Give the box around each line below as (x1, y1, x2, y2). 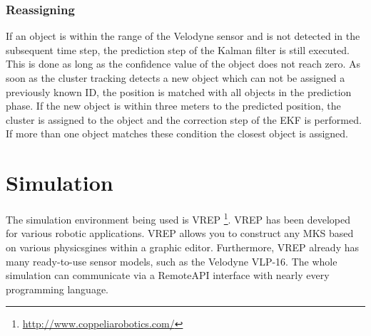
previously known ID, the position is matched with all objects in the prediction (6, 84, 352, 99)
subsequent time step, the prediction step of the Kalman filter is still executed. (6, 42, 350, 57)
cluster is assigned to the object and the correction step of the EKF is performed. (6, 112, 362, 127)
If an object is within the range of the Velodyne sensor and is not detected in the (6, 28, 360, 43)
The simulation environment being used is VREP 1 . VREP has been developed (6, 210, 350, 226)
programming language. (6, 281, 108, 296)
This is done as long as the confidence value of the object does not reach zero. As (6, 56, 361, 71)
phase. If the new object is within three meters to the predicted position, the (6, 98, 341, 113)
